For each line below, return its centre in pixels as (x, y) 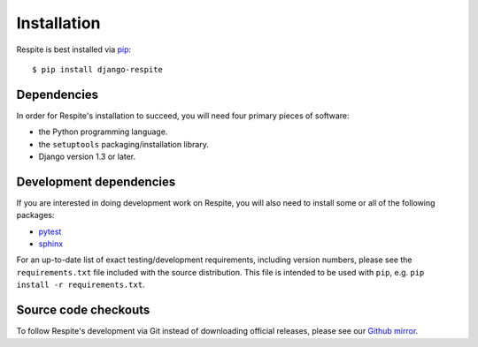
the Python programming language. (103, 132)
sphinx (51, 244)
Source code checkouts (83, 310)
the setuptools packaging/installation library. (124, 144)
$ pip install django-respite (98, 69)
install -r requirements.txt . (81, 285)
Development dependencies (96, 181)
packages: (35, 215)
